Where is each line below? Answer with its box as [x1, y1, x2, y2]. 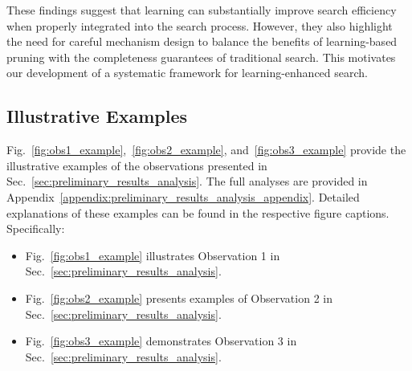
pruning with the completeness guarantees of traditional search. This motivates [6, 48, 396, 65]
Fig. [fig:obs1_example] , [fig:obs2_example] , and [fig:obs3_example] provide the [6, 141, 406, 158]
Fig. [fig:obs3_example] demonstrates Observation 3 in [25, 332, 297, 349]
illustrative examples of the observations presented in [6, 157, 267, 173]
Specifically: [6, 220, 65, 237]
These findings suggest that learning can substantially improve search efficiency [6, 2, 397, 18]
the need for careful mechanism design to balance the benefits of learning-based [6, 33, 398, 50]
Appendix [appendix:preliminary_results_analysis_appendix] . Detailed [6, 188, 360, 205]
